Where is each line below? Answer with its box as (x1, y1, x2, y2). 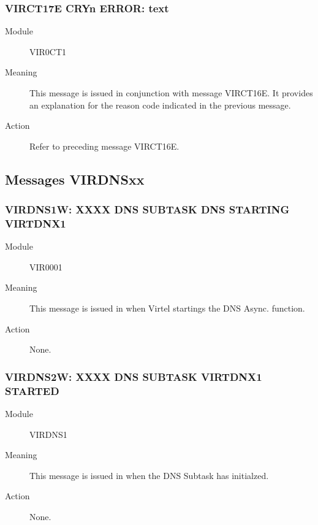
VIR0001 (29, 260, 62, 273)
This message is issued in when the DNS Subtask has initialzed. (29, 469, 269, 481)
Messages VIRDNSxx (5, 169, 145, 188)
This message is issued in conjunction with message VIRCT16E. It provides (29, 86, 313, 99)
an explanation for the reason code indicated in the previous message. (29, 98, 291, 111)
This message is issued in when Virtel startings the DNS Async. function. (29, 302, 305, 315)
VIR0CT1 (29, 45, 67, 58)
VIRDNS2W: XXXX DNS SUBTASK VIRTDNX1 (5, 369, 262, 384)
